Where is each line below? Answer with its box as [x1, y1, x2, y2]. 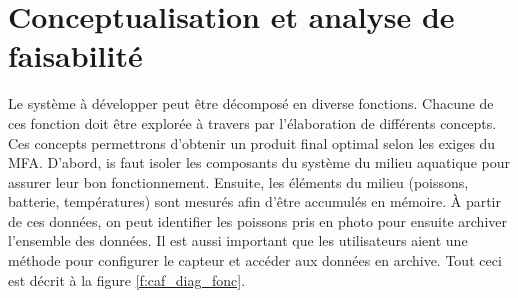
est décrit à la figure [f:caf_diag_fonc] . [8, 269, 246, 290]
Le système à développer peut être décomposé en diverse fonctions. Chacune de [8, 93, 494, 114]
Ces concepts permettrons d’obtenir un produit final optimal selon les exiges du [8, 132, 496, 153]
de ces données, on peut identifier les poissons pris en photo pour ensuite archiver [8, 210, 507, 231]
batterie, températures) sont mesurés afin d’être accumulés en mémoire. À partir [8, 191, 501, 212]
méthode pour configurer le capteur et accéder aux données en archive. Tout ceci [8, 250, 502, 271]
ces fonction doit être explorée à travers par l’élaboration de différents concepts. [8, 112, 497, 133]
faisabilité [8, 35, 143, 76]
